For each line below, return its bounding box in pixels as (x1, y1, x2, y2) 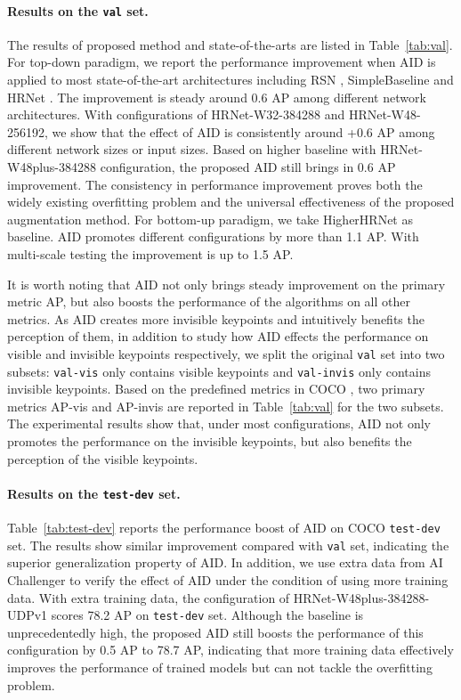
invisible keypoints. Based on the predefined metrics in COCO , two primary (7, 379, 425, 398)
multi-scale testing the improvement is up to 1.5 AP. (7, 244, 294, 263)
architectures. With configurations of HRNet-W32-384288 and (7, 105, 345, 124)
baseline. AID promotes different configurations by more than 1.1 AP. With (7, 227, 419, 246)
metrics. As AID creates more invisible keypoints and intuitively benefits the (7, 309, 425, 328)
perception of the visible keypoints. (7, 449, 198, 468)
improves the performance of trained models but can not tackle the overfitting (7, 658, 433, 677)
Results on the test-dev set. (7, 484, 181, 502)
